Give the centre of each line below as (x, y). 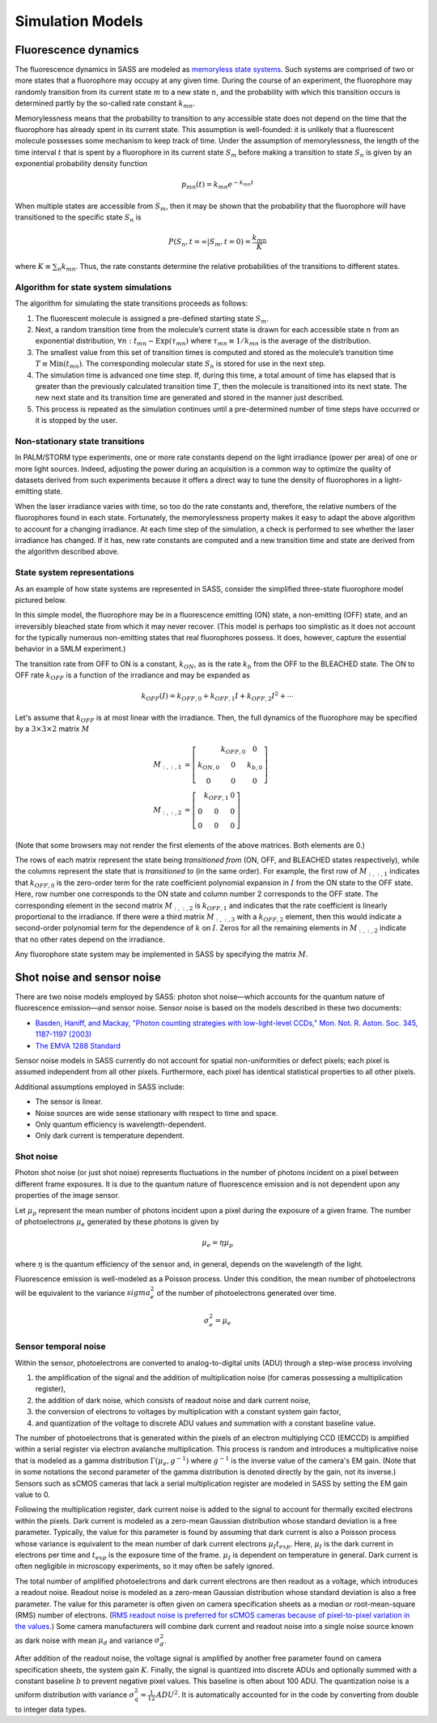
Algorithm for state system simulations (93, 287)
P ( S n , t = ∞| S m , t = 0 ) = (210, 242)
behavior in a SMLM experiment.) (70, 649)
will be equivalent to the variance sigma (83, 1293)
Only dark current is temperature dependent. (110, 1135)
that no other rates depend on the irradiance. (90, 939)
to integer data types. (51, 1709)
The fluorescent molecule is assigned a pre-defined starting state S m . (152, 319)
